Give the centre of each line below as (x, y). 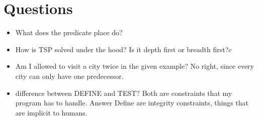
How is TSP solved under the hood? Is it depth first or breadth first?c (123, 49)
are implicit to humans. (51, 112)
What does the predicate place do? (69, 32)
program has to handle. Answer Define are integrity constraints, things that (132, 103)
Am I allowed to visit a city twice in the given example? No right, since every (135, 66)
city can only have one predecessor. (69, 76)
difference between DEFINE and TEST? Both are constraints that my (124, 93)
